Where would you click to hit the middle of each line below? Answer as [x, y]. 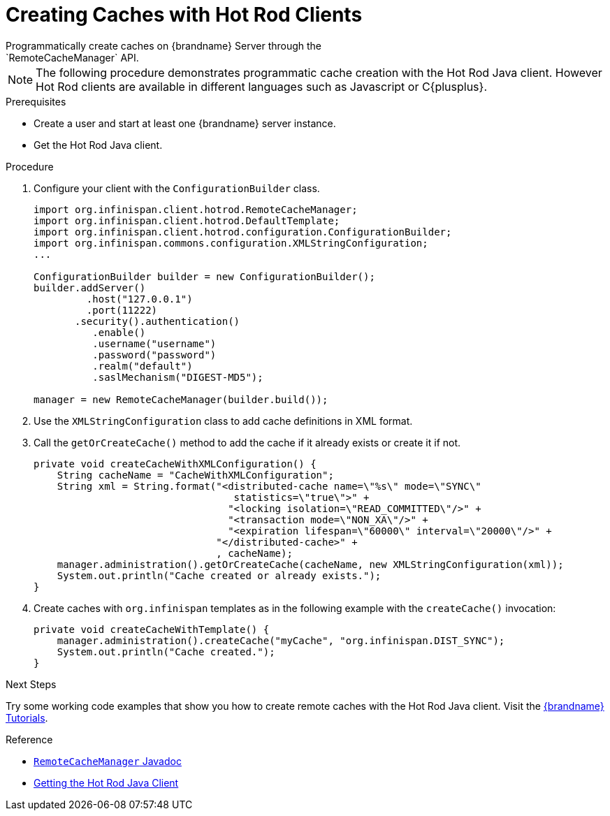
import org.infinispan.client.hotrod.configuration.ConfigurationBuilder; [243, 232]
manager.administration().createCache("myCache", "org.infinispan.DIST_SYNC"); [281, 640]
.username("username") [154, 343]
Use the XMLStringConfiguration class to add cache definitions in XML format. [223, 421]
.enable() [119, 332]
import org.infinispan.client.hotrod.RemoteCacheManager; [196, 209]
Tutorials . [27, 717]
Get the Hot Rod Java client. [98, 145]
